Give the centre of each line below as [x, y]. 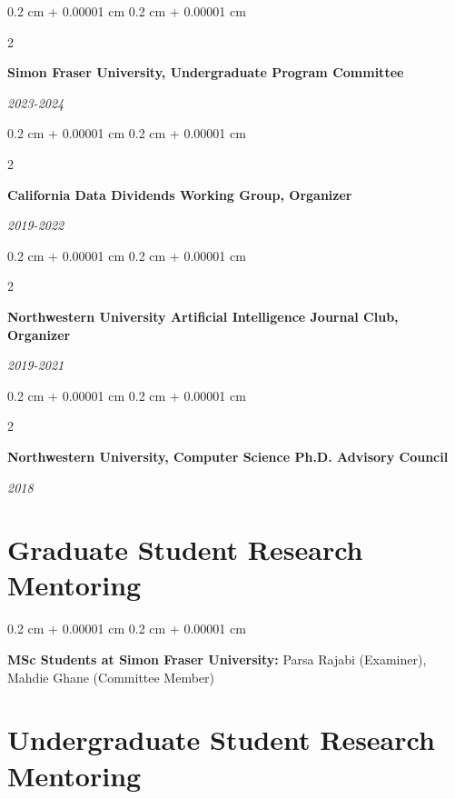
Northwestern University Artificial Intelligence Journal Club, [203, 316]
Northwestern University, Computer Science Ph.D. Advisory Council [228, 456]
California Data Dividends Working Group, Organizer [180, 194]
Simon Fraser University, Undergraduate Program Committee [206, 72]
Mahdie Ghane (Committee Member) [111, 677]
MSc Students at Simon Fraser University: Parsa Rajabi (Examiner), [217, 659]
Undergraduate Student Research [221, 739]
